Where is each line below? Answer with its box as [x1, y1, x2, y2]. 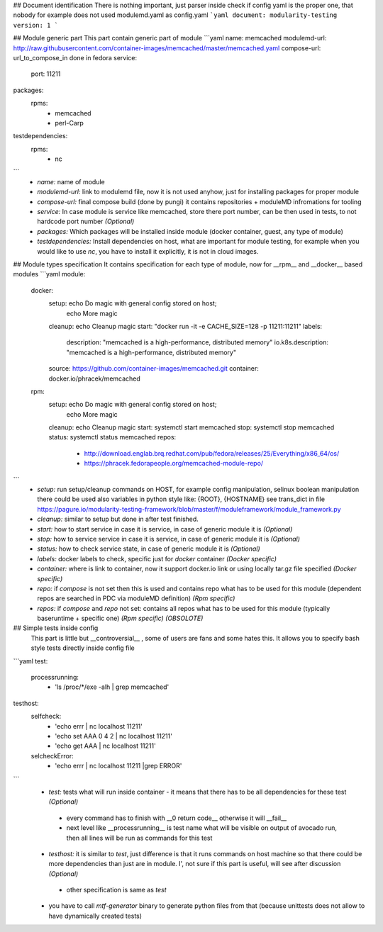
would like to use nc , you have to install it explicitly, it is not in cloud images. [37, 247, 259, 255]
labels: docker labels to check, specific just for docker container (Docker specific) [37, 554, 277, 563]
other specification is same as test [66, 886, 167, 894]
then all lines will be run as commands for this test [66, 833, 213, 842]
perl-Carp [55, 118, 84, 127]
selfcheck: [30, 712, 62, 721]
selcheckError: [30, 751, 74, 760]
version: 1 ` [13, 21, 59, 29]
